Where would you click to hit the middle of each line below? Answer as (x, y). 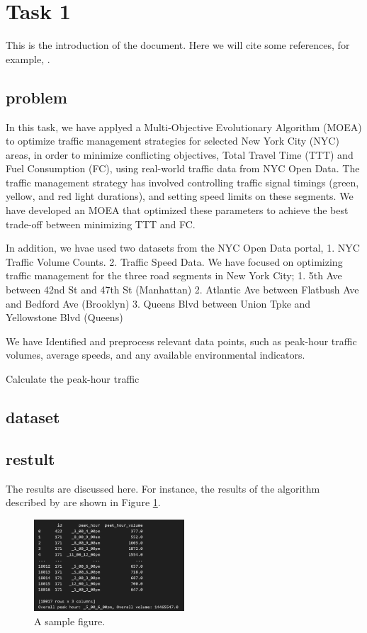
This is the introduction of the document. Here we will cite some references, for (178, 45)
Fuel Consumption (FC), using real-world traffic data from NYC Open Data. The (183, 168)
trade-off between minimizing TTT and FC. (101, 224)
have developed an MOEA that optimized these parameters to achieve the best (177, 210)
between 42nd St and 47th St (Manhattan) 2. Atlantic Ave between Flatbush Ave (182, 290)
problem (36, 97)
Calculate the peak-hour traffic (73, 379)
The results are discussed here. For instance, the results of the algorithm (163, 488)
